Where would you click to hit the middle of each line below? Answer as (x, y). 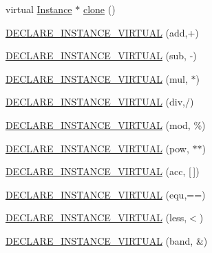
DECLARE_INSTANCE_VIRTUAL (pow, (97, 148)
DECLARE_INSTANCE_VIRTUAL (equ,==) (106, 194)
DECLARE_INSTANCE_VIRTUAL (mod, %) (106, 124)
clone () (99, 9)
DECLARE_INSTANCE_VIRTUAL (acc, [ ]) (103, 171)
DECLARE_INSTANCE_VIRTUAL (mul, (97, 78)
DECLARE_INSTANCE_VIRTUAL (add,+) (102, 32)
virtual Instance (39, 9)
